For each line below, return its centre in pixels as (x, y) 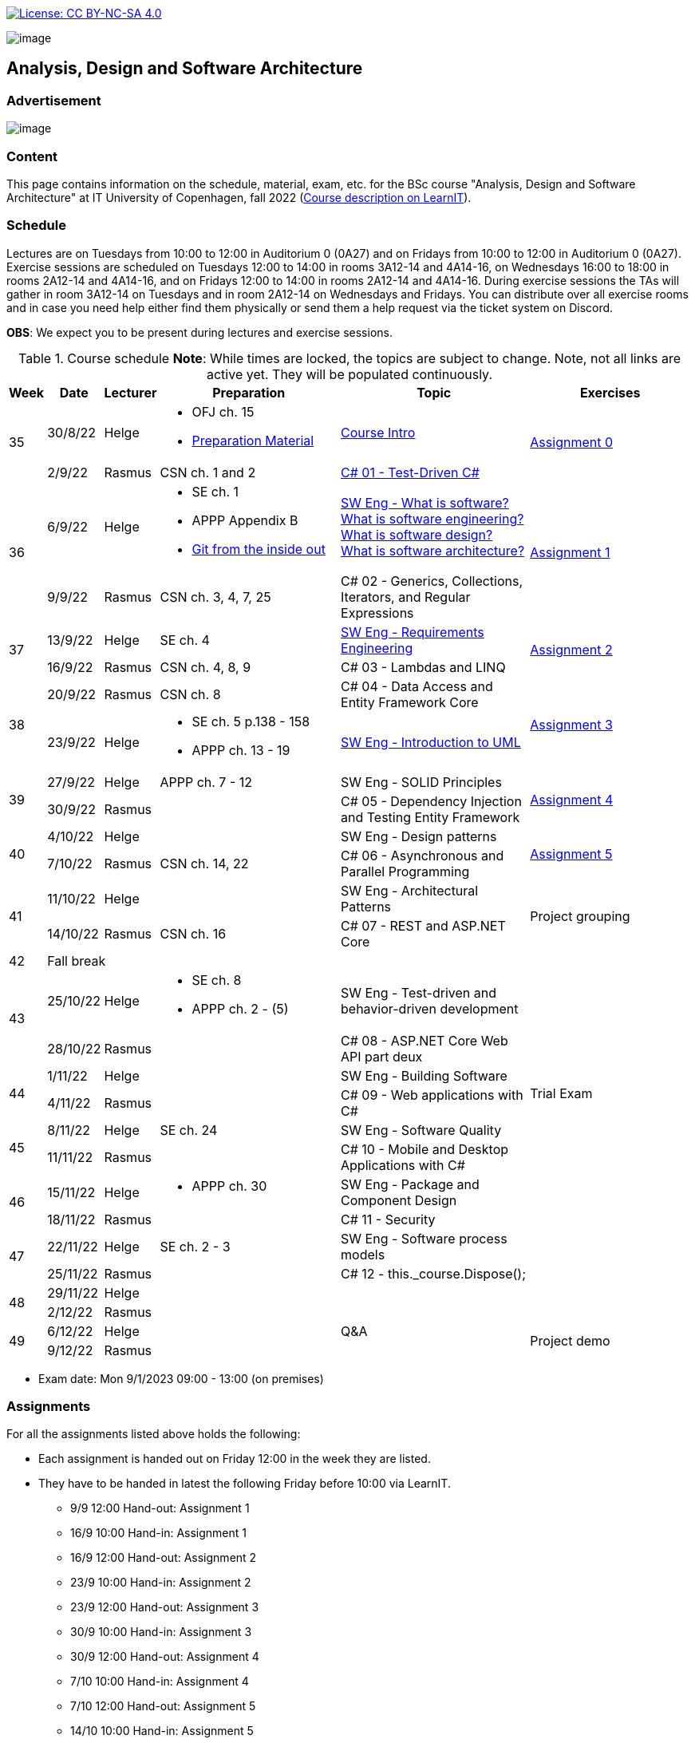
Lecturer (130, 392)
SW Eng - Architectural (410, 890)
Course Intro (378, 432)
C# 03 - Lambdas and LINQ (423, 667)
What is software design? (417, 534)
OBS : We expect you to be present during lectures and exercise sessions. (199, 332)
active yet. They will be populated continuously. (349, 374)
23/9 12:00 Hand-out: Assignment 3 (165, 1607)
